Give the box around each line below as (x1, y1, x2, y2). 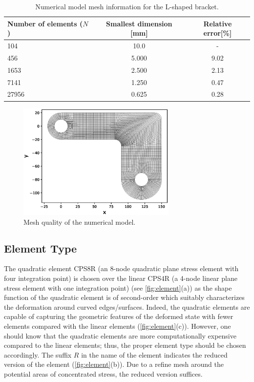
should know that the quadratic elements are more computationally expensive (4, 330, 236, 340)
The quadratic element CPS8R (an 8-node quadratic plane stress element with (4, 263, 239, 274)
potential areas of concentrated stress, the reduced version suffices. (4, 368, 203, 379)
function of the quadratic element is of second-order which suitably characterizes (4, 292, 245, 302)
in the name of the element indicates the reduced (81, 349, 228, 360)
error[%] (203, 28, 232, 38)
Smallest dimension (106, 18, 172, 28)
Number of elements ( (7, 18, 83, 28)
